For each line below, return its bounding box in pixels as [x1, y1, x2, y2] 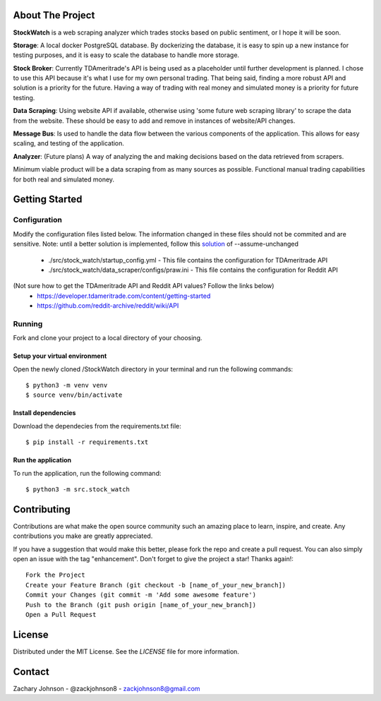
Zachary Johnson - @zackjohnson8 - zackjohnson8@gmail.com [13, 684, 200, 693]
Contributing [13, 503, 71, 515]
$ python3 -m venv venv [25, 381, 108, 390]
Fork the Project [25, 571, 85, 579]
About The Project [13, 9, 95, 21]
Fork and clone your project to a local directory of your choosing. [13, 334, 202, 342]
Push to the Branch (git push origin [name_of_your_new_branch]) [25, 601, 257, 609]
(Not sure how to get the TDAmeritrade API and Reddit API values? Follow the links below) [13, 282, 274, 290]
